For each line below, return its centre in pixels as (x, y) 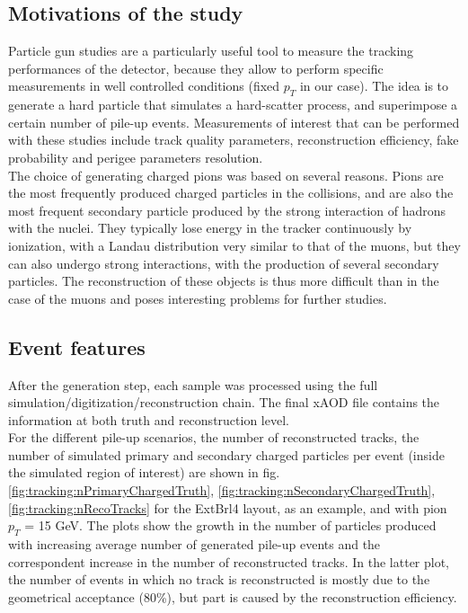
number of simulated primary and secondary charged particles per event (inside (226, 454)
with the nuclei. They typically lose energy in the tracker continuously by (210, 228)
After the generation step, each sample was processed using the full (193, 384)
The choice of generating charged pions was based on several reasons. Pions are (226, 175)
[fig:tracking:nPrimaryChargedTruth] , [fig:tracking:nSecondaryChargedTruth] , (222, 490)
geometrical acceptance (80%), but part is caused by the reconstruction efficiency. (233, 596)
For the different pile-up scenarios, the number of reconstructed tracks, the (214, 437)
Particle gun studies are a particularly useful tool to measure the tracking (211, 51)
